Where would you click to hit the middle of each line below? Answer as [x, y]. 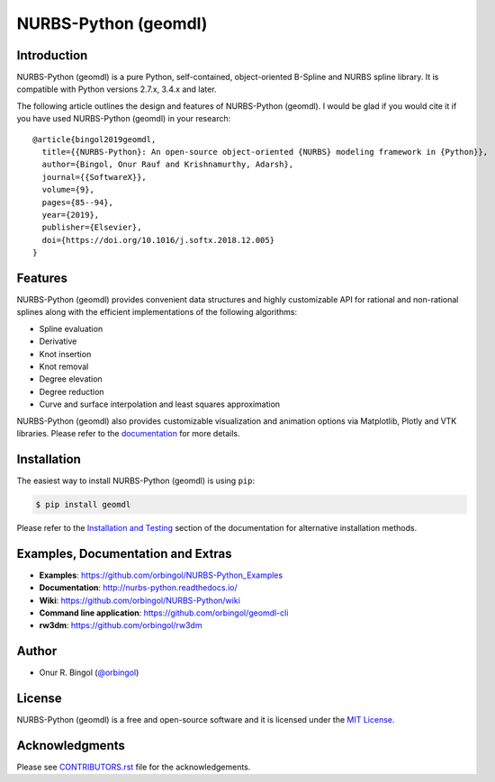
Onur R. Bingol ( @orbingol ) [89, 673]
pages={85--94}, [78, 202]
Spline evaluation [71, 328]
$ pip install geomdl [83, 504]
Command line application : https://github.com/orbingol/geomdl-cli [164, 613]
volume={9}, [68, 190]
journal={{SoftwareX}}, [94, 177]
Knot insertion [65, 354]
